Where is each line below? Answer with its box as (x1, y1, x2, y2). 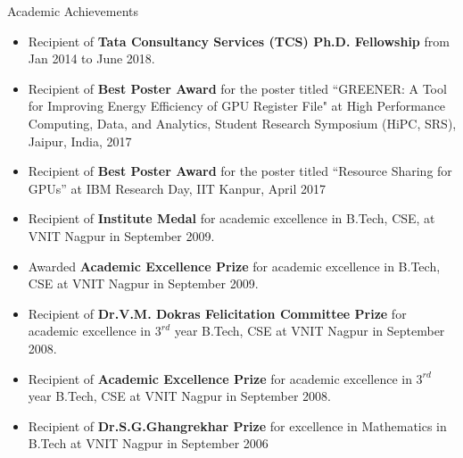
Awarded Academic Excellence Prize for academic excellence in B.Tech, (28, 256, 441, 275)
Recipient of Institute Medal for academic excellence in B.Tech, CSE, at (28, 209, 435, 228)
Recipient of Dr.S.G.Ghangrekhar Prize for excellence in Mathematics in (28, 416, 447, 435)
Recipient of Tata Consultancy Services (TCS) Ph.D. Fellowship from (28, 31, 450, 50)
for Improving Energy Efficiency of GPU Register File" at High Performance (28, 96, 446, 115)
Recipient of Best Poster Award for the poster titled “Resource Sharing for (28, 162, 452, 180)
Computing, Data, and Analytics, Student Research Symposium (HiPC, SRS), (28, 113, 457, 132)
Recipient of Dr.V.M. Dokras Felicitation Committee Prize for (28, 304, 407, 322)
